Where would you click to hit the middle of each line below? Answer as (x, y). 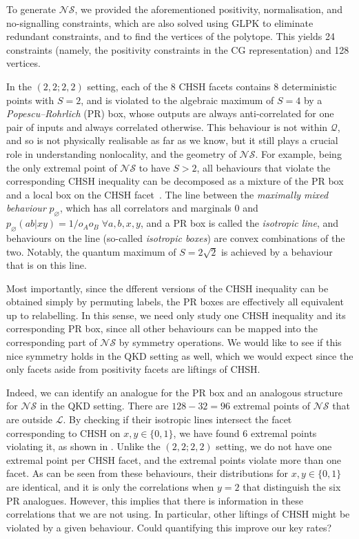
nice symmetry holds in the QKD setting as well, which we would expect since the (180, 355)
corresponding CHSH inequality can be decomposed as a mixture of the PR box (175, 181)
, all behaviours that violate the (264, 167)
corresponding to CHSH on (63, 433)
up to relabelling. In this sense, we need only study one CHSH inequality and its (176, 315)
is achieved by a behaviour (277, 251)
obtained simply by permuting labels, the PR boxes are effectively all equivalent (175, 302)
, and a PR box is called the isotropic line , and (239, 223)
